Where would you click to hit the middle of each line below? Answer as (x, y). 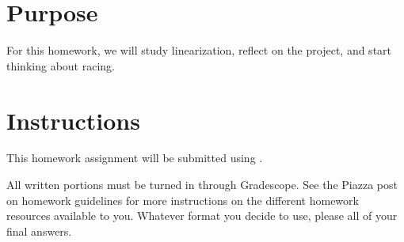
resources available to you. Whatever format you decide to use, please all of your (202, 216)
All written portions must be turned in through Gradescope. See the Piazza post (202, 185)
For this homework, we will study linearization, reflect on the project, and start (199, 50)
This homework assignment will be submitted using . (135, 158)
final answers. (39, 231)
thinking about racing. (61, 65)
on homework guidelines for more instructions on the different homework (183, 200)
